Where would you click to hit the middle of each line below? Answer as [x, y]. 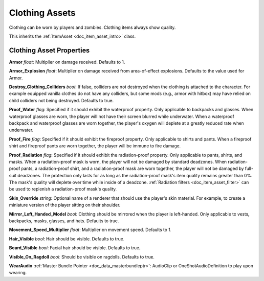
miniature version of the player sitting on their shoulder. [65, 205]
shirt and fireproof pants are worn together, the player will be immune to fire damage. [95, 146]
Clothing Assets [42, 13]
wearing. [18, 273]
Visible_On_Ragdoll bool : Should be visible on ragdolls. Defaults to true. [82, 257]
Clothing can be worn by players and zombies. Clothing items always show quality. [92, 27]
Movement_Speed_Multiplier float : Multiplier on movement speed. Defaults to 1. [90, 230]
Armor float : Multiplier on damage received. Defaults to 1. [67, 62]
